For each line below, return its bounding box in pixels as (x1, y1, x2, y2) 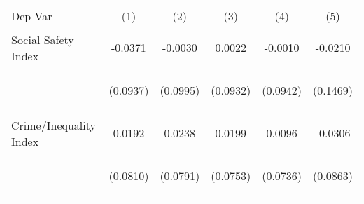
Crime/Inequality (11, 116, 96, 133)
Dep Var (11, 8, 52, 24)
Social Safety (11, 31, 74, 48)
